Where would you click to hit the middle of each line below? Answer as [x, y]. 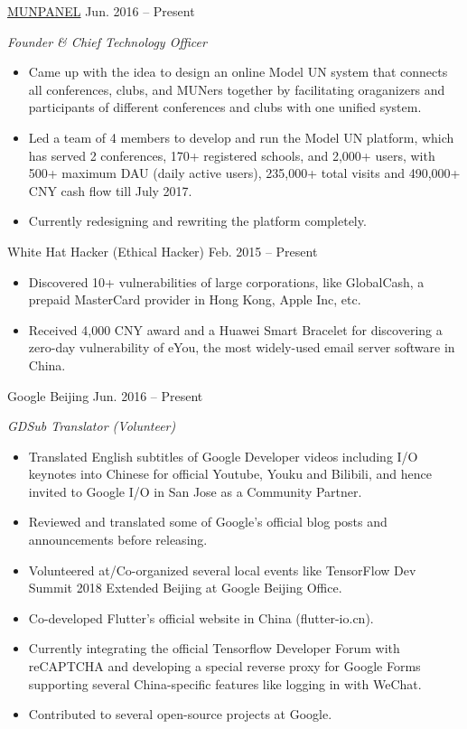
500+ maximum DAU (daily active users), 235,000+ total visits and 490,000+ [244, 173]
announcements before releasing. [118, 540]
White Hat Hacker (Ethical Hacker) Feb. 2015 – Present [163, 251]
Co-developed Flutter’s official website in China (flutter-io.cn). [201, 617]
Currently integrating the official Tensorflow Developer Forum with [214, 648]
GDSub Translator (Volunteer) [92, 426]
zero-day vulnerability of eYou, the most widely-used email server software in [242, 347]
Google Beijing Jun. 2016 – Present [105, 395]
